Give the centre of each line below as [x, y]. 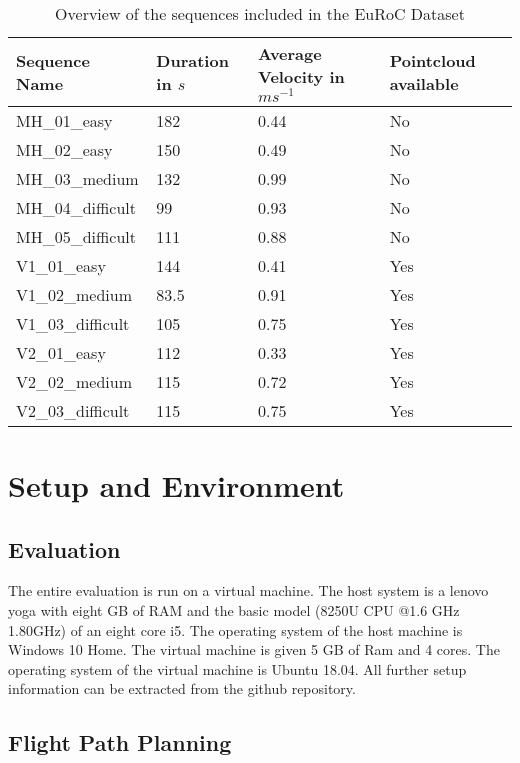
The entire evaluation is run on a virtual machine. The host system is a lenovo [248, 590]
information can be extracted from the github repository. [182, 688]
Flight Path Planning [120, 742]
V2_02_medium [74, 381]
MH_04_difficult [76, 207]
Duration [192, 60]
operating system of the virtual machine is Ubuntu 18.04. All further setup [237, 668]
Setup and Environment [176, 484]
